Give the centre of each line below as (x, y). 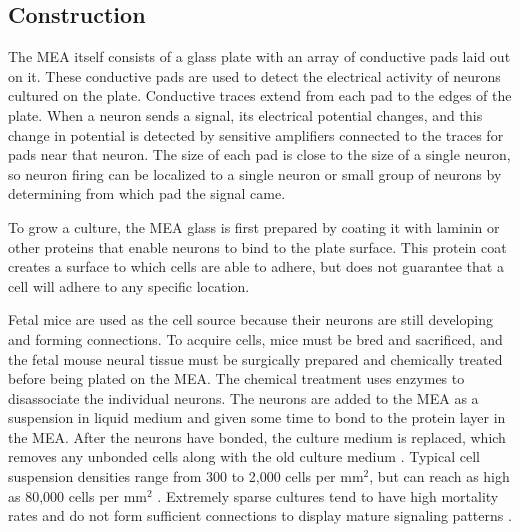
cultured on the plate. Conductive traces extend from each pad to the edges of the (260, 95)
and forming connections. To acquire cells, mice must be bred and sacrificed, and (255, 338)
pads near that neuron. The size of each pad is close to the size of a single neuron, (259, 154)
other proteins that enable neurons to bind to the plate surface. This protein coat (257, 246)
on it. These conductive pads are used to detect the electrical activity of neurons (254, 75)
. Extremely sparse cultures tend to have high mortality (328, 495)
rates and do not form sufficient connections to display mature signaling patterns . (260, 515)
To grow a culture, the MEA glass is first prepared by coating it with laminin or (254, 226)
